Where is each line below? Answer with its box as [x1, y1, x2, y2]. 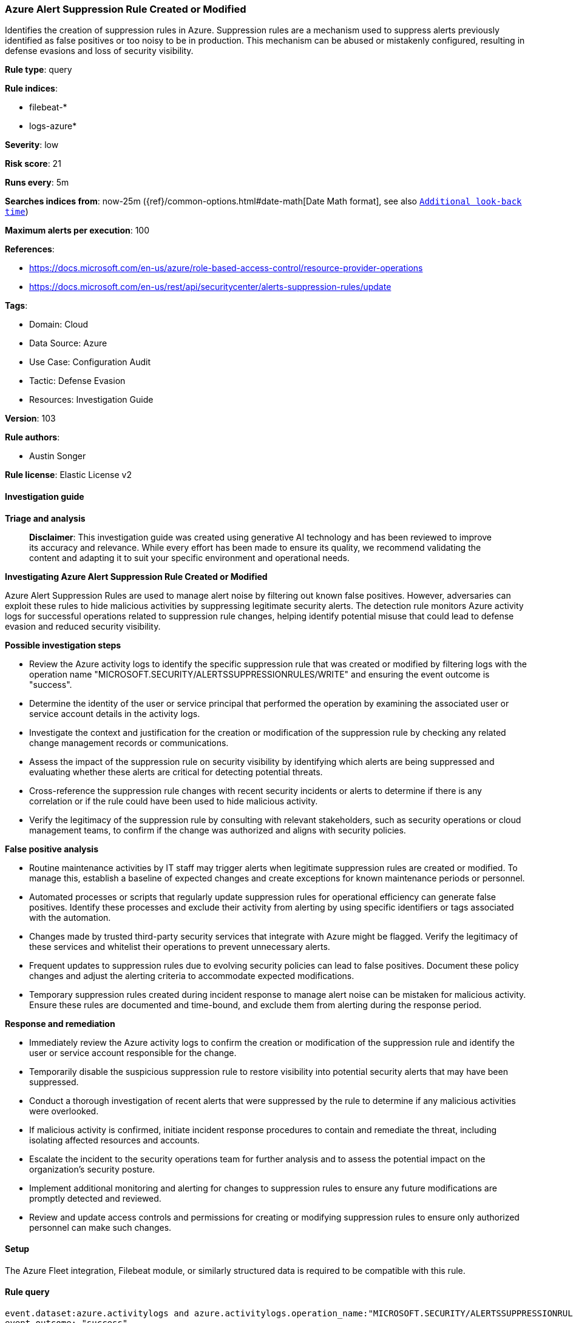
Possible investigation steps [5, 639, 121, 650]
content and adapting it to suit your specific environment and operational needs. [29, 552, 350, 563]
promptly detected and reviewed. [29, 1193, 161, 1203]
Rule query [5, 1287, 50, 1298]
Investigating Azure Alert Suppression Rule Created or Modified [5, 571, 268, 582]
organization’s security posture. [29, 1163, 155, 1174]
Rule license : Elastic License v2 [5, 470, 132, 480]
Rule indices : [5, 83, 58, 94]
